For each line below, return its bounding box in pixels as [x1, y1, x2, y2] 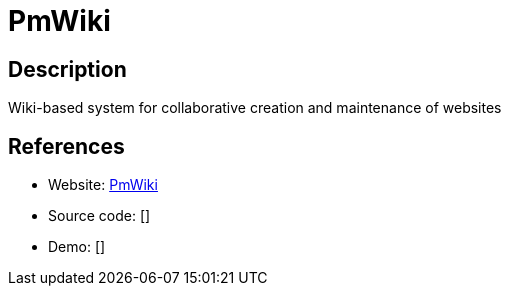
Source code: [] [48, 207, 151, 225]
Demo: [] [48, 238, 106, 256]
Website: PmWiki [48, 176, 158, 194]
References [8, 133, 125, 159]
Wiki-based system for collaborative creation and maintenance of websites [8, 99, 502, 117]
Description [8, 56, 127, 82]
